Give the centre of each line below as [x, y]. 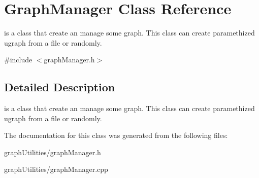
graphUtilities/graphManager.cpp [56, 169]
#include [18, 60]
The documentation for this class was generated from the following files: [116, 135]
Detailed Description [60, 87]
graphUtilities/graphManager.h [53, 152]
